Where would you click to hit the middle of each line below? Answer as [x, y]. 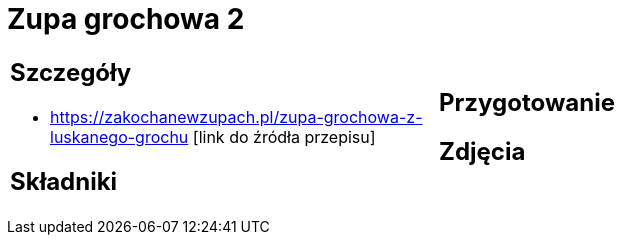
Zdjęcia [482, 151]
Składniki [64, 181]
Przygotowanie [527, 102]
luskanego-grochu [119, 136]
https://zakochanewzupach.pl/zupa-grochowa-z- [236, 116]
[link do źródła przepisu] [284, 136]
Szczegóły [71, 72]
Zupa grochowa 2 [126, 19]
